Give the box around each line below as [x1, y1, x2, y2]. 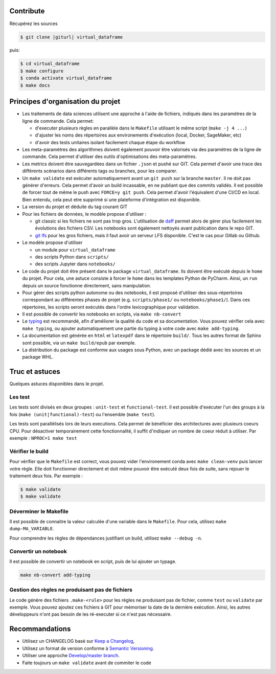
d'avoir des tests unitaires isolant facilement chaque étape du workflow [35, 139, 186, 145]
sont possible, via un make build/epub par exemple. [22, 340, 136, 346]
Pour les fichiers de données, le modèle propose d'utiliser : [22, 211, 147, 217]
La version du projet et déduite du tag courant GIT [22, 204, 128, 210]
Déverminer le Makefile [9, 508, 69, 515]
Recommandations [9, 624, 71, 634]
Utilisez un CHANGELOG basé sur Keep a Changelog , [22, 638, 135, 644]
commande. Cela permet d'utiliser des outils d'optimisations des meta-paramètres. [22, 153, 197, 160]
